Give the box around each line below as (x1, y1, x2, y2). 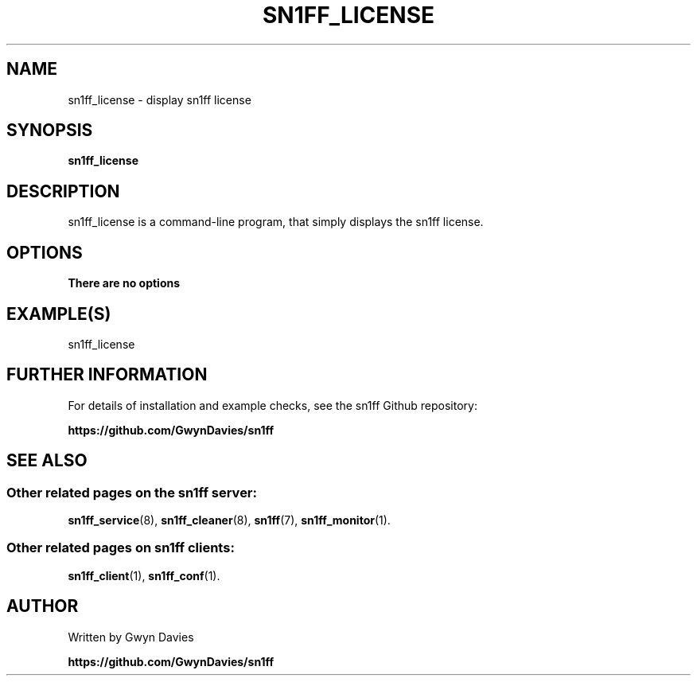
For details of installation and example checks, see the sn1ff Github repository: (68, 398, 477, 412)
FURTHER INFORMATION (6, 364, 208, 385)
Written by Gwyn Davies (68, 629, 194, 644)
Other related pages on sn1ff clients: (6, 540, 235, 556)
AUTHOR (6, 596, 79, 617)
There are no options (68, 276, 181, 290)
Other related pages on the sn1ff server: (6, 484, 257, 501)
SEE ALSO (6, 450, 88, 471)
